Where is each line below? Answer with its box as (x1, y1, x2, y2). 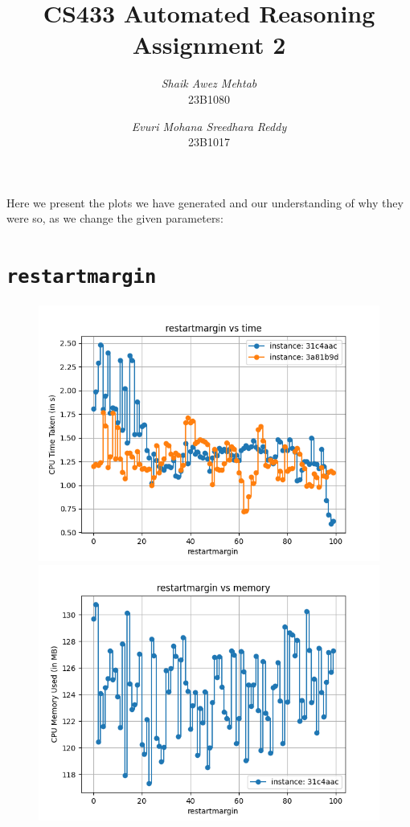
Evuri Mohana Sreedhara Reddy (131, 117, 287, 134)
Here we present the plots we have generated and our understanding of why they (6, 194, 404, 211)
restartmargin (6, 265, 157, 289)
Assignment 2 (132, 28, 286, 61)
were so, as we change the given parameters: (6, 210, 223, 227)
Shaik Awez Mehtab (161, 75, 257, 92)
